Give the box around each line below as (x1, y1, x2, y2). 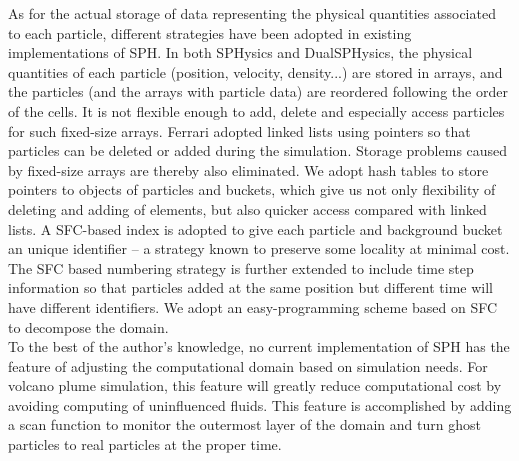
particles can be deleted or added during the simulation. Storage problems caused (8, 140, 508, 161)
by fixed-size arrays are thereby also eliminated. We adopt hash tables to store (8, 159, 489, 180)
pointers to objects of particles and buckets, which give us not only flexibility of (8, 179, 496, 200)
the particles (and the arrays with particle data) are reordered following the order (8, 81, 508, 102)
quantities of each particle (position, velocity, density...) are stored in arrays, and (8, 61, 503, 82)
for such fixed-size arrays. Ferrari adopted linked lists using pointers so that (8, 120, 471, 141)
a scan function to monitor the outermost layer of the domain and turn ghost (8, 414, 481, 435)
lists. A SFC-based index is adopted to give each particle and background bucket (8, 218, 503, 239)
